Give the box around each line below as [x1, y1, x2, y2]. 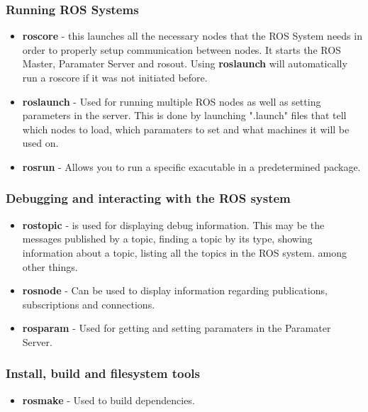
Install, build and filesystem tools [6, 364, 201, 382]
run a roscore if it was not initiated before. [22, 70, 208, 84]
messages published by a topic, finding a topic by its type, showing [22, 231, 313, 246]
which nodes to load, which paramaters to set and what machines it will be [22, 121, 350, 136]
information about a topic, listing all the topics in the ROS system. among [22, 245, 347, 260]
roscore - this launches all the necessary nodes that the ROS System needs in [22, 28, 362, 43]
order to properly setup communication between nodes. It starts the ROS [22, 42, 341, 57]
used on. [22, 135, 59, 150]
